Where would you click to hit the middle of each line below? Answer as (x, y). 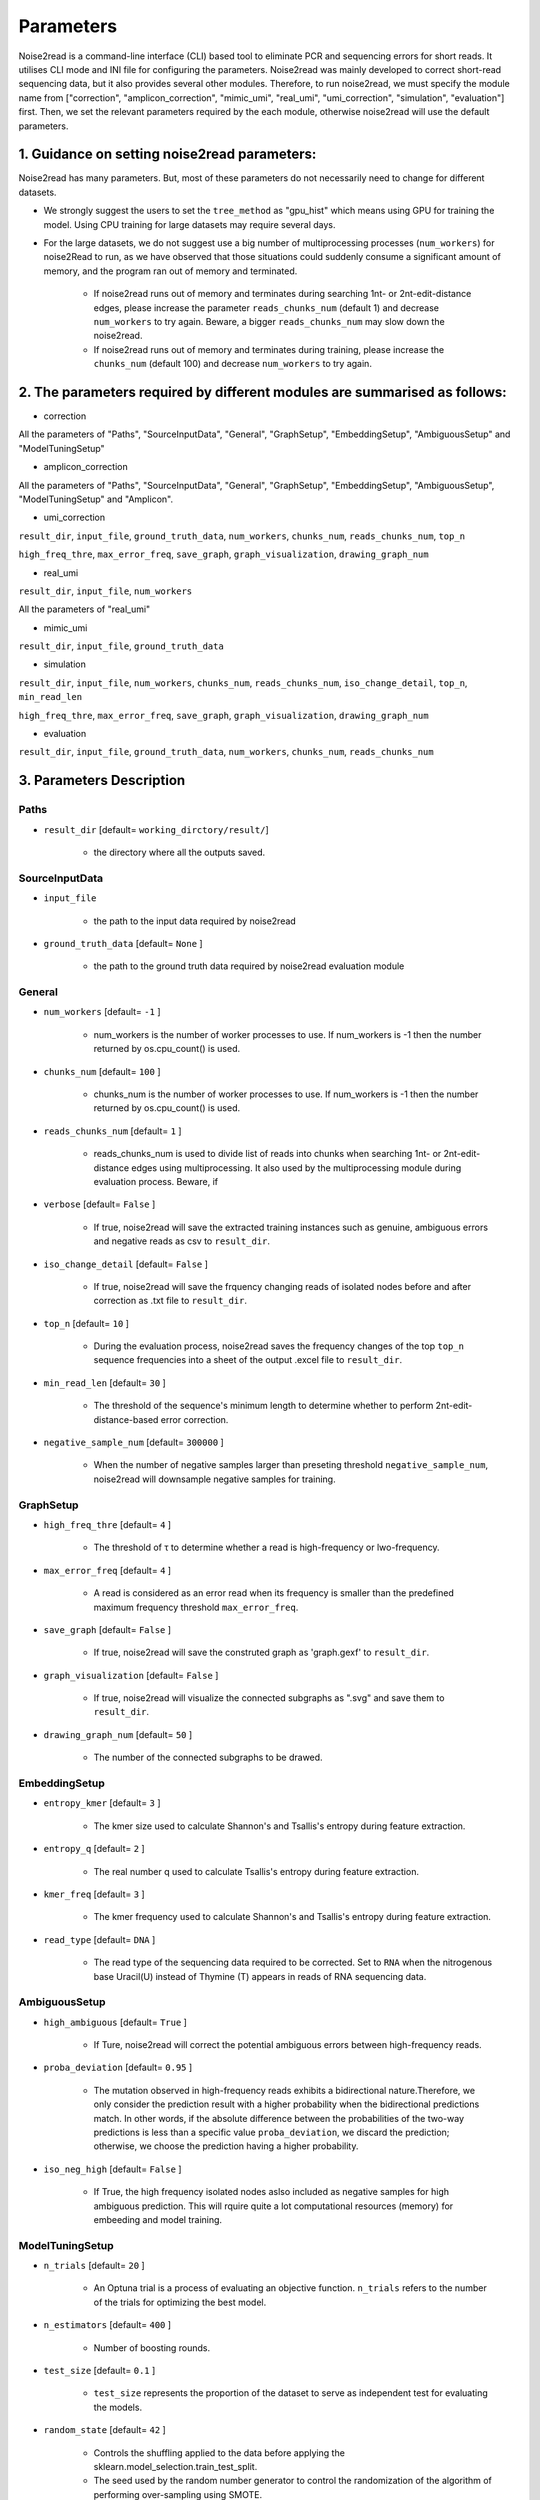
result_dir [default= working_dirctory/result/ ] (156, 829)
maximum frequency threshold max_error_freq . (196, 1607)
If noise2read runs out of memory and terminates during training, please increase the (269, 349)
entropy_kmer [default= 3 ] (102, 1803)
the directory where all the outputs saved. (179, 852)
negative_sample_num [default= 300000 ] (133, 1442)
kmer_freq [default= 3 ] (94, 1894)
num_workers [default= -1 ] (102, 1012)
